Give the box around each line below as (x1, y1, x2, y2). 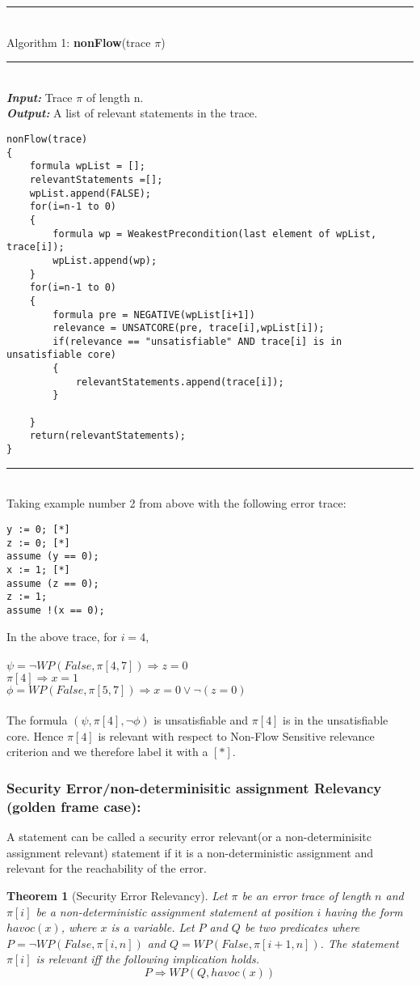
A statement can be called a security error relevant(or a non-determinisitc (6, 828, 372, 845)
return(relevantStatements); (29, 430, 186, 442)
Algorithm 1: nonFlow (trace (6, 33, 151, 50)
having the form (325, 903, 403, 920)
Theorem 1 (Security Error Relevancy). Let (6, 886, 228, 903)
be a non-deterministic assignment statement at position (36, 903, 313, 920)
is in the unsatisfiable (283, 712, 388, 729)
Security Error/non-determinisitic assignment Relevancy (6, 777, 382, 797)
